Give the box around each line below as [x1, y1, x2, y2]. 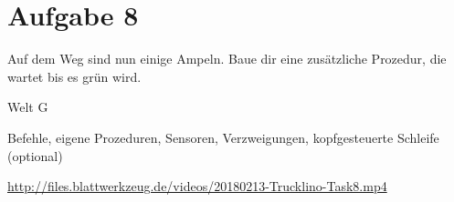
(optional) [7, 146, 63, 165]
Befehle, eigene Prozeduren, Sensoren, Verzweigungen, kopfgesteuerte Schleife [7, 127, 439, 146]
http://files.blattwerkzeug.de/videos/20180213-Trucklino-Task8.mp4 [7, 177, 387, 196]
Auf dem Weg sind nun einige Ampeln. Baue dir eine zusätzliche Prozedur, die [7, 49, 447, 68]
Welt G [7, 97, 48, 116]
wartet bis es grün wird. [7, 66, 142, 86]
